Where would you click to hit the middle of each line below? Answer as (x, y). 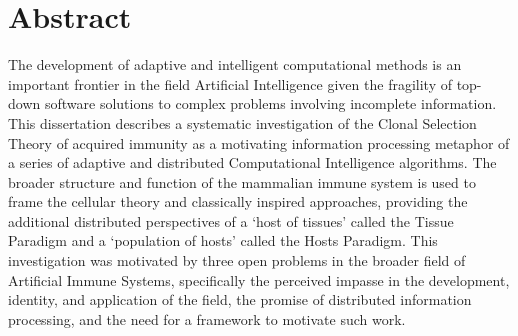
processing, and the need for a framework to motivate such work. (207, 318)
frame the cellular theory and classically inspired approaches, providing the (238, 201)
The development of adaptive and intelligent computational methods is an (235, 64)
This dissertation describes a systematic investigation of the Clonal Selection (242, 122)
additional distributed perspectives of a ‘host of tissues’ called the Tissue (231, 220)
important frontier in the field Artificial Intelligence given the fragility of (230, 83)
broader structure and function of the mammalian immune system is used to (242, 181)
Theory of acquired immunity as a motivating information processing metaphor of (259, 142)
